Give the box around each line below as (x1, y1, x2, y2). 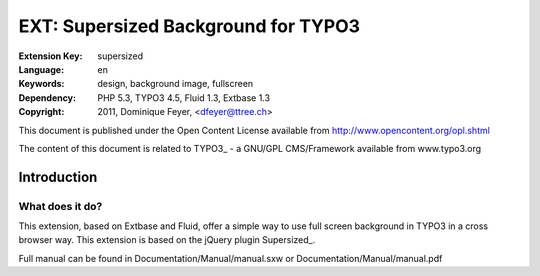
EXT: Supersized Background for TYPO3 (18, 15, 360, 37)
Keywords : (18, 78, 65, 90)
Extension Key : (18, 50, 83, 62)
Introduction (18, 168, 98, 185)
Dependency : (18, 91, 77, 104)
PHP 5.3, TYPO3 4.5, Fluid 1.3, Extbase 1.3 (97, 91, 270, 104)
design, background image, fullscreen (97, 78, 254, 90)
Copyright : (18, 106, 65, 118)
